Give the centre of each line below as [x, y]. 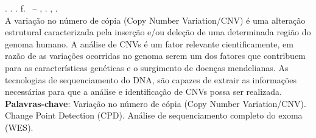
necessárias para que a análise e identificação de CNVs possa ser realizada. [143, 91]
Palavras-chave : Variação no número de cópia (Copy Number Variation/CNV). [156, 103]
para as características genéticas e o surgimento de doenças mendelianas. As [147, 67]
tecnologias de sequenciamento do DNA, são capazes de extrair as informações [151, 79]
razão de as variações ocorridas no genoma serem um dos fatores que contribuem [155, 56]
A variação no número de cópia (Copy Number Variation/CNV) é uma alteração [155, 20]
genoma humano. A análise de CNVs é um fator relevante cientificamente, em [149, 43]
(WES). [19, 127]
